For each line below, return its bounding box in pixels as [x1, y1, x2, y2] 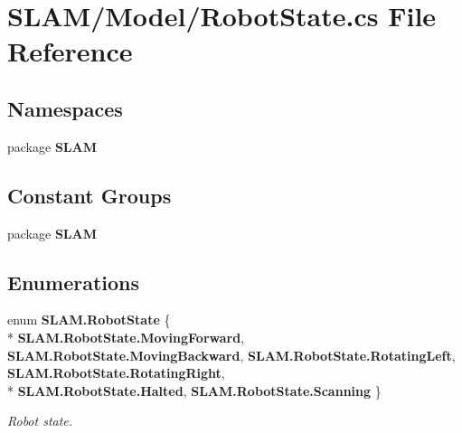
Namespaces [7, 94, 123, 122]
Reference [7, 33, 133, 70]
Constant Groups [7, 181, 172, 209]
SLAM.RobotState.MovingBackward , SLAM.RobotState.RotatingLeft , [7, 345, 456, 364]
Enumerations [7, 268, 140, 296]
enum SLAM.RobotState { [7, 310, 171, 329]
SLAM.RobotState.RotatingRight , [7, 363, 225, 382]
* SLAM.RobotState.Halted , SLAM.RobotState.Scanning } [7, 381, 382, 400]
